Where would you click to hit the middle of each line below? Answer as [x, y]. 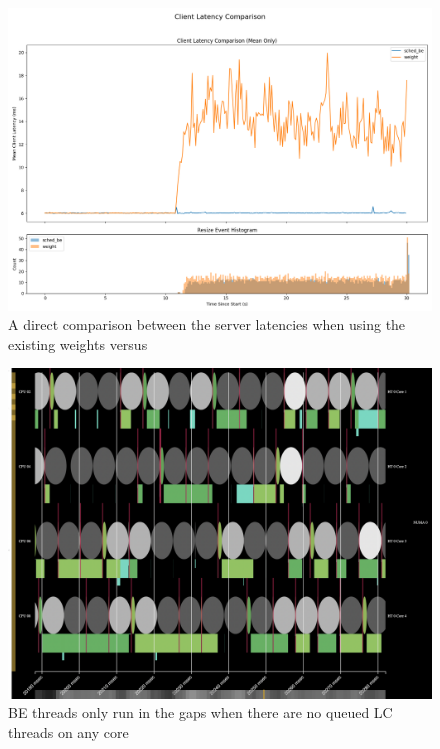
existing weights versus [78, 343]
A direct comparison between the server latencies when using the [207, 324]
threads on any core [68, 732]
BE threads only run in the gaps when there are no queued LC [200, 712]
